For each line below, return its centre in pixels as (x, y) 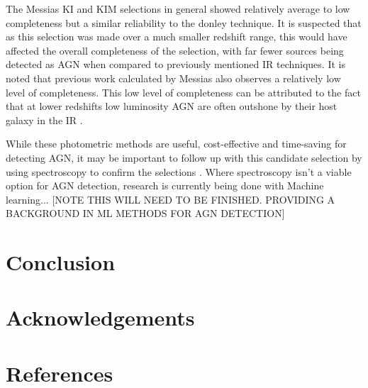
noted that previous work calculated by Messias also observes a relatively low (173, 78)
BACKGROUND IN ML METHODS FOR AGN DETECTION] (145, 213)
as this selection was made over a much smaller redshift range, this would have (177, 37)
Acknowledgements (100, 317)
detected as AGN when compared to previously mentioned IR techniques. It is (175, 64)
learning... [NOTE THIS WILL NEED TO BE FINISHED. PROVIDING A (171, 199)
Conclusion (61, 262)
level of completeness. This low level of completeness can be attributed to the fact (183, 92)
